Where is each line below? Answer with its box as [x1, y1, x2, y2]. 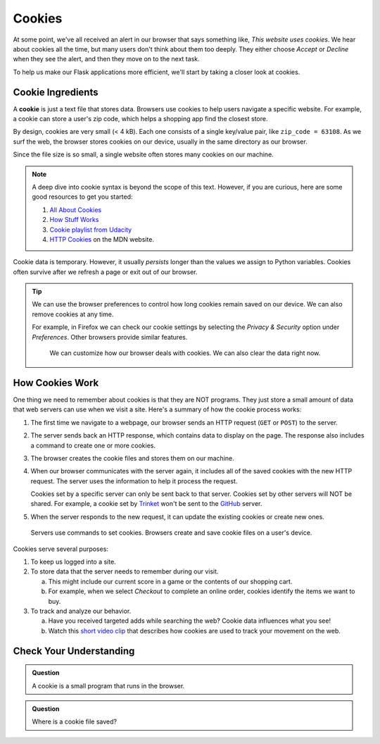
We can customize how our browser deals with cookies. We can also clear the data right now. [49, 349, 321, 357]
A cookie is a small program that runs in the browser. [32, 681, 185, 690]
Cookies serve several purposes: [13, 545, 109, 553]
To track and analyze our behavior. [30, 607, 132, 615]
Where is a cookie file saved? [32, 717, 118, 726]
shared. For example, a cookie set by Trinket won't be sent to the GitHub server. [30, 500, 262, 508]
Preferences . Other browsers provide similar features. [32, 333, 188, 341]
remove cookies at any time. [32, 310, 114, 318]
